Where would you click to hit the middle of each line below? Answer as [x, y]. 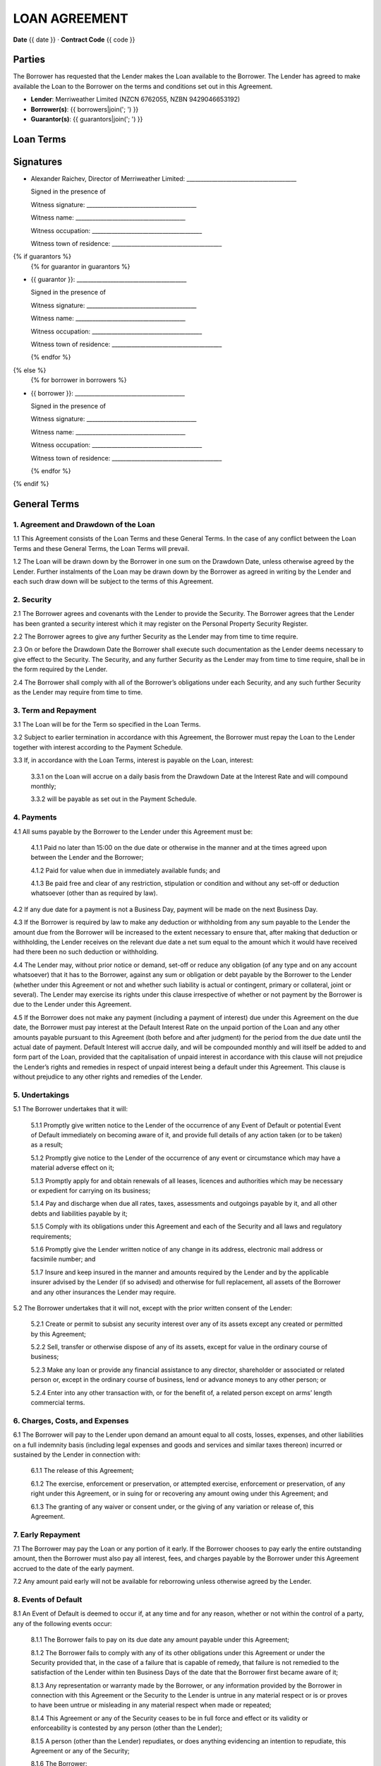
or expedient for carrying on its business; [91, 1191]
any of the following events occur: [62, 1623]
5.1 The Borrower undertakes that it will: [71, 1109]
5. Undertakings [41, 1095]
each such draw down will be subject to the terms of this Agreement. [113, 581]
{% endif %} [31, 484]
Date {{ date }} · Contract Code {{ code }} [74, 40]
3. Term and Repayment [55, 710]
